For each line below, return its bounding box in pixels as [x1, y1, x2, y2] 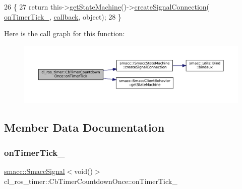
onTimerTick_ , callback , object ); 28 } [4, 11, 122, 22]
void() [74, 166, 93, 176]
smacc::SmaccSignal [4, 166, 65, 176]
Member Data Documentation [4, 120, 165, 135]
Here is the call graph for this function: [4, 28, 125, 39]
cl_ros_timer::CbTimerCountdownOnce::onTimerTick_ [4, 175, 177, 186]
